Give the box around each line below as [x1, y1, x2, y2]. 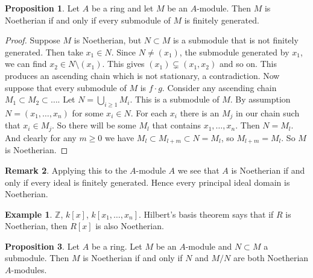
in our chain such [236, 106, 300, 119]
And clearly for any [5, 131, 77, 144]
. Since [111, 45, 136, 58]
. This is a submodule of [130, 93, 220, 106]
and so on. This [219, 57, 277, 70]
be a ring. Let [91, 239, 142, 252]
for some [72, 106, 104, 119]
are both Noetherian [233, 251, 309, 264]
